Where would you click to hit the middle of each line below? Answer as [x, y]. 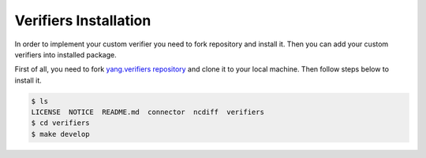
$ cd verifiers [60, 123]
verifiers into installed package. [66, 54]
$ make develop [60, 134]
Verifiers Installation [83, 20]
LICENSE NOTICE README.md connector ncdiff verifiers [148, 112]
